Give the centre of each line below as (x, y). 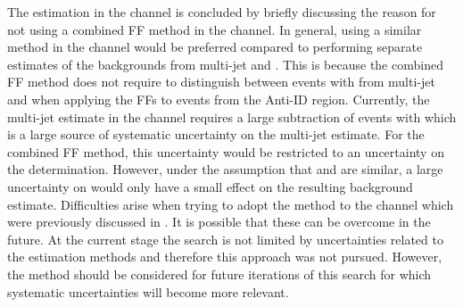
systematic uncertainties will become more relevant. (148, 291)
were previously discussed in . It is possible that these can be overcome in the (219, 222)
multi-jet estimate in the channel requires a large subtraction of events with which (232, 116)
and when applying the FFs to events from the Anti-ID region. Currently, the (219, 99)
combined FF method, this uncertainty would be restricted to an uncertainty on (226, 151)
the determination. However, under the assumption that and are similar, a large (225, 169)
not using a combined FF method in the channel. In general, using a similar (215, 29)
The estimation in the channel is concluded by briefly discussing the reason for (222, 12)
